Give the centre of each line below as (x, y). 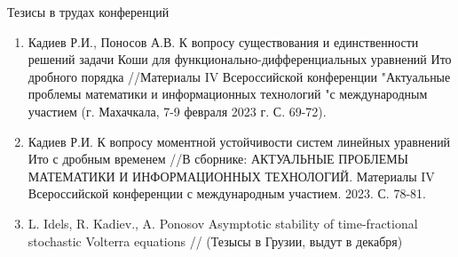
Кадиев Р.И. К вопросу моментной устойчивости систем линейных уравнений (239, 141)
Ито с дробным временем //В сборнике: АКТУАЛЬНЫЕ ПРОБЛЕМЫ (218, 159)
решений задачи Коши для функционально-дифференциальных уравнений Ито (240, 59)
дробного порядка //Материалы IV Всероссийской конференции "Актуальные (239, 76)
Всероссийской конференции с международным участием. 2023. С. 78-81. (227, 193)
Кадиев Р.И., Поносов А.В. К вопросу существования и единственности (223, 41)
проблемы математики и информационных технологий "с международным (228, 94)
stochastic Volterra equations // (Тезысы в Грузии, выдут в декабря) (215, 241)
